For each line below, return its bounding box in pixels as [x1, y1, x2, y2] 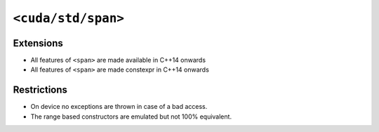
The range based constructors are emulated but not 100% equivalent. [30, 112, 232, 121]
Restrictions [13, 84, 68, 96]
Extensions [13, 37, 63, 49]
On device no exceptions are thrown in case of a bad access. [30, 103, 208, 111]
